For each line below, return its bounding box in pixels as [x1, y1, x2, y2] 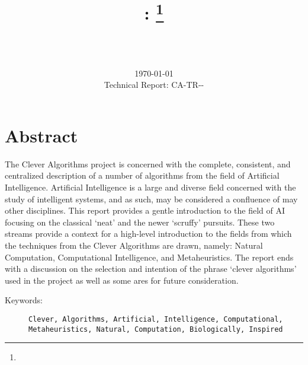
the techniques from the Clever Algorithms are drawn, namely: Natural [5, 239, 263, 251]
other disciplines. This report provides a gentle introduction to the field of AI [5, 204, 285, 217]
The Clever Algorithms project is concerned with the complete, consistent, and [5, 157, 291, 170]
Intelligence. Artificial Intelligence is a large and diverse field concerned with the [5, 180, 296, 193]
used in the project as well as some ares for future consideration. [5, 274, 239, 286]
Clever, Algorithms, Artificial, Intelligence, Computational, [28, 315, 283, 323]
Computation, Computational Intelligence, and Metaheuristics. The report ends [5, 250, 294, 263]
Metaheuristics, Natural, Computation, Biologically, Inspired [28, 325, 283, 334]
